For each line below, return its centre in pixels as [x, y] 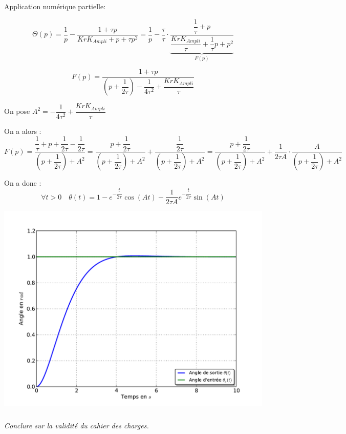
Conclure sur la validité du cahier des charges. [77, 426]
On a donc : [23, 183]
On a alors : [23, 131]
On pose [17, 111]
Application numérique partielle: [55, 6]
